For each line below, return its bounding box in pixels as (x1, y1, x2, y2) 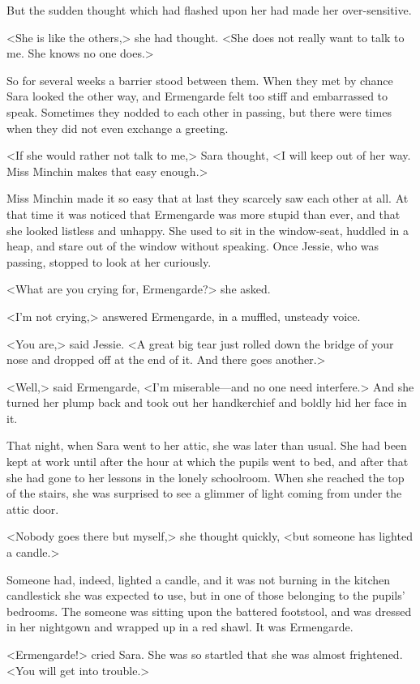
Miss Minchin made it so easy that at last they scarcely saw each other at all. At (6, 190, 409, 207)
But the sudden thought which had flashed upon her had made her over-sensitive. (6, 2, 412, 18)
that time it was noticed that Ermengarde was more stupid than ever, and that (6, 205, 401, 222)
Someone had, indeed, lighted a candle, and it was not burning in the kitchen (6, 571, 391, 588)
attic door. (6, 500, 59, 517)
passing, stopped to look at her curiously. (6, 253, 212, 270)
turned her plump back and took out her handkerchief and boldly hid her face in (6, 394, 407, 411)
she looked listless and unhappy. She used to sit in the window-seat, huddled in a (6, 221, 409, 238)
